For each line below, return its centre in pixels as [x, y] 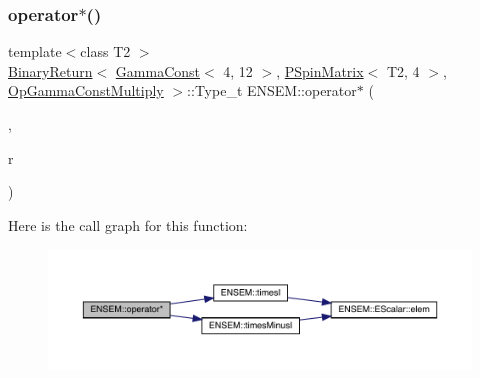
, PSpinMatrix [320, 70]
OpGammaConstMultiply [86, 90]
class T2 [105, 51]
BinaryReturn [50, 70]
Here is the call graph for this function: [128, 224]
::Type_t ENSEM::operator [272, 90]
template [35, 51]
